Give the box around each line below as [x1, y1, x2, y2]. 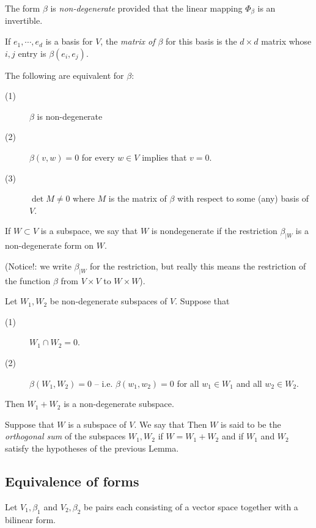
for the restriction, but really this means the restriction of [89, 259, 306, 272]
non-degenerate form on [5, 239, 94, 252]
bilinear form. [5, 513, 56, 526]
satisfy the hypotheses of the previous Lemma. [5, 441, 179, 454]
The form [5, 2, 40, 14]
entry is [18, 46, 46, 59]
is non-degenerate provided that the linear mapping [50, 2, 243, 14]
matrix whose [261, 35, 312, 48]
